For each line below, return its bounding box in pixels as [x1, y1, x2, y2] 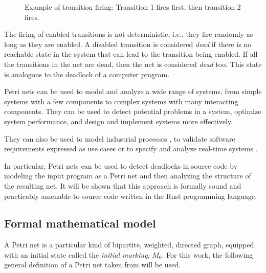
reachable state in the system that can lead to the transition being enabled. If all [4, 49, 258, 59]
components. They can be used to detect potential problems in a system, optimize [4, 106, 261, 117]
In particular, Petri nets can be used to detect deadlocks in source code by [4, 160, 238, 171]
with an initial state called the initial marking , [4, 249, 150, 260]
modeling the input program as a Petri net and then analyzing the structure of [4, 170, 251, 181]
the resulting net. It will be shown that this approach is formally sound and [4, 180, 241, 191]
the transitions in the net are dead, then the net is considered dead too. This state [4, 58, 262, 69]
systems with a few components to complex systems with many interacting [4, 96, 238, 106]
